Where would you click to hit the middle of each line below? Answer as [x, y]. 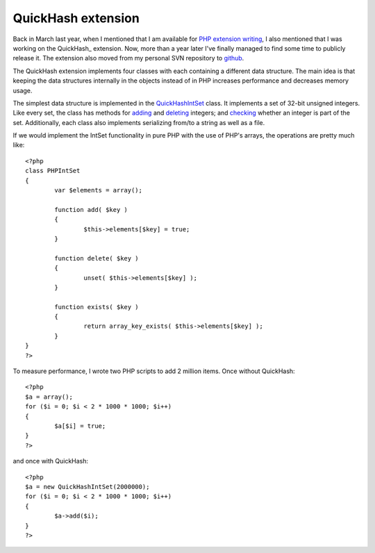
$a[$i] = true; [80, 426]
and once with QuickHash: [51, 461]
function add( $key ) [91, 209]
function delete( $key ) [97, 258]
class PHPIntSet [53, 171]
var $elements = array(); [98, 190]
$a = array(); [49, 397]
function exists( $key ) [97, 307]
